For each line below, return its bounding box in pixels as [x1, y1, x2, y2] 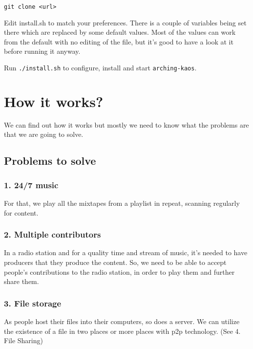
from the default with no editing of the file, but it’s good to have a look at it [4, 36, 233, 46]
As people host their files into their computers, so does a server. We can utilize [4, 316, 240, 326]
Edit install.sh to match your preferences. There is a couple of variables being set [4, 17, 247, 27]
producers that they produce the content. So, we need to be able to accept [4, 257, 227, 267]
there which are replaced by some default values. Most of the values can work [4, 27, 236, 37]
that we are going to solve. [4, 129, 84, 139]
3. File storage [4, 297, 62, 309]
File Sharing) [4, 335, 43, 346]
